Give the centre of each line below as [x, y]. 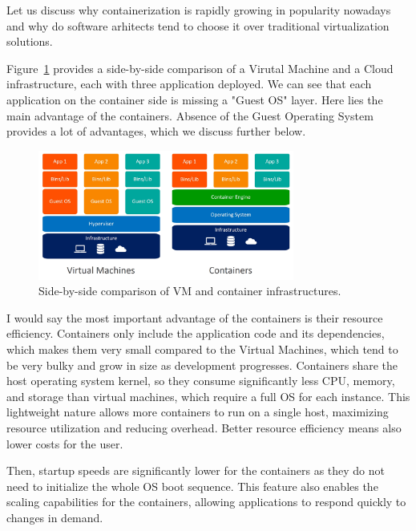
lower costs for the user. [65, 443]
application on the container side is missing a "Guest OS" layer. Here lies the [195, 99]
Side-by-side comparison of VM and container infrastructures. [190, 291]
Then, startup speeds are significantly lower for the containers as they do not [196, 470]
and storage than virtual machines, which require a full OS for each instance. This [208, 396]
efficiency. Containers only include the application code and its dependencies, [196, 333]
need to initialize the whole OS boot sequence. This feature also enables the [192, 486]
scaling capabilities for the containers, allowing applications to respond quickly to [206, 502]
